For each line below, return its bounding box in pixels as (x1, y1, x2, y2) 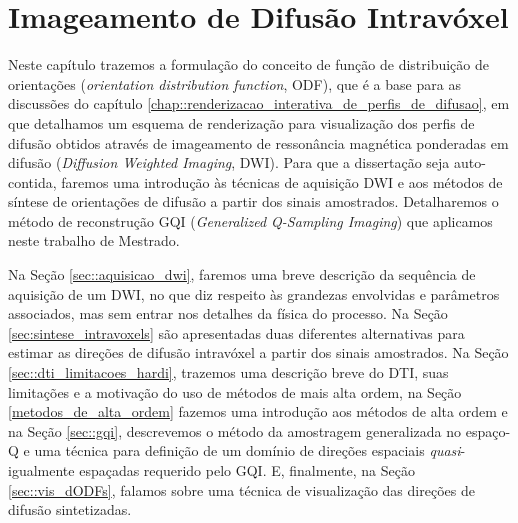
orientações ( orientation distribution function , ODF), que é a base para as (8, 73, 461, 94)
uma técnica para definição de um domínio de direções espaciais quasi (34, 440, 461, 461)
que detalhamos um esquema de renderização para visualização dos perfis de (8, 112, 475, 133)
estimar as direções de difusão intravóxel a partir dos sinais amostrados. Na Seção (8, 342, 509, 363)
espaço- (465, 420, 511, 441)
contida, (8, 171, 57, 192)
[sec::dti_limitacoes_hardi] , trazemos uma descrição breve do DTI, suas (8, 362, 449, 383)
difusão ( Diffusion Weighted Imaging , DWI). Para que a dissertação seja (8, 152, 450, 173)
